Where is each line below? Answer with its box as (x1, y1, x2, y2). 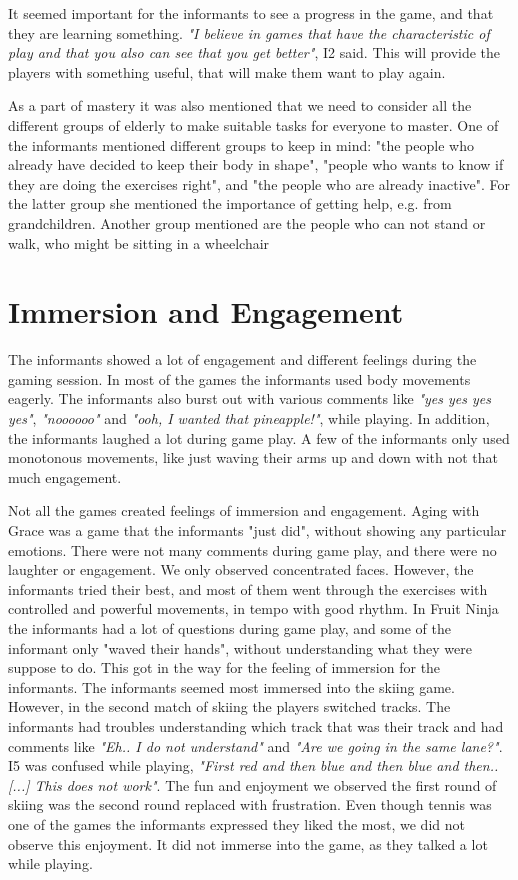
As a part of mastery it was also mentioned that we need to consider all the (8, 95, 472, 116)
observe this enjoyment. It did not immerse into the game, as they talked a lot (8, 833, 488, 854)
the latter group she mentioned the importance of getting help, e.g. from (8, 193, 452, 214)
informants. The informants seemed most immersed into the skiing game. (8, 676, 455, 697)
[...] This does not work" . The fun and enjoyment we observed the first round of (8, 774, 497, 795)
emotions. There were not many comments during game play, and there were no (8, 539, 497, 560)
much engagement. (8, 466, 122, 487)
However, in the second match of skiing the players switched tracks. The (8, 696, 451, 717)
